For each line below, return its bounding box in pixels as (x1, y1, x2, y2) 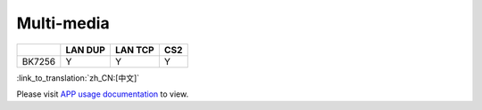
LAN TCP (114, 43, 155, 56)
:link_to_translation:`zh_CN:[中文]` (16, 72, 140, 83)
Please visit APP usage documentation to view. (16, 89, 189, 99)
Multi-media (16, 13, 111, 33)
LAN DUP (65, 43, 106, 56)
